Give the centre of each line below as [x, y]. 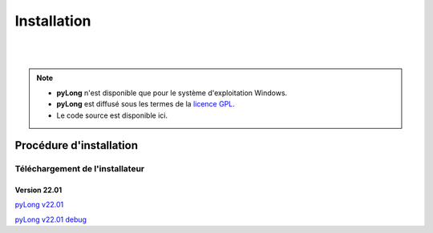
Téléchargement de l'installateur [79, 169]
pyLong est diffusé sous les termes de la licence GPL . [146, 104]
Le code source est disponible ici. [112, 115]
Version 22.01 [38, 190]
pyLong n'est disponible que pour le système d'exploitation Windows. [172, 93]
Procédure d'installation [76, 145]
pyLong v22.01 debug [51, 219]
